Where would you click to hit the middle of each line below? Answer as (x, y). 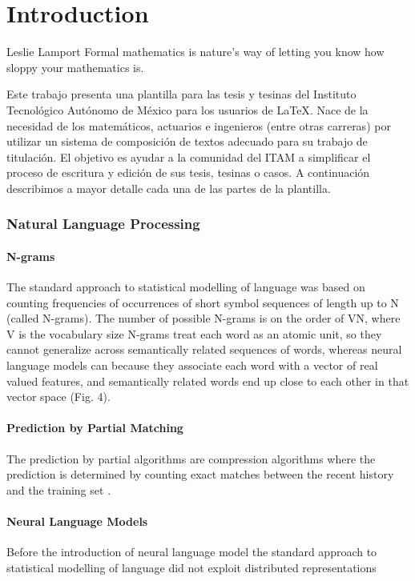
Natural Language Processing (103, 224)
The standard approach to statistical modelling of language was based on (186, 287)
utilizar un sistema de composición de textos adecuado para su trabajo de (187, 141)
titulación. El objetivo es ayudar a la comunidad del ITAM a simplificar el (189, 156)
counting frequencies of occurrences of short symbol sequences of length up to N (203, 302)
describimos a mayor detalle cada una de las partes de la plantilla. (169, 188)
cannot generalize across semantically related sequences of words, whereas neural (204, 349)
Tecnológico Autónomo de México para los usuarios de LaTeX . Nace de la (187, 109)
